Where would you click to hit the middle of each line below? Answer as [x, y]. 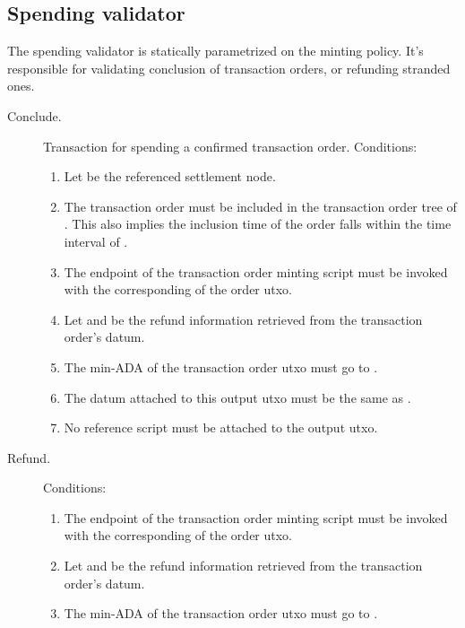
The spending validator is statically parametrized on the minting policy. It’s [215, 51]
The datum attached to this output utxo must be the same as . [237, 397]
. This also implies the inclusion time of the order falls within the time [258, 224]
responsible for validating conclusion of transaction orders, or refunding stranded [229, 68]
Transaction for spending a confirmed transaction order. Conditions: [230, 146]
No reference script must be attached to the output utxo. [221, 427]
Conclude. [34, 115]
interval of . [96, 241]
